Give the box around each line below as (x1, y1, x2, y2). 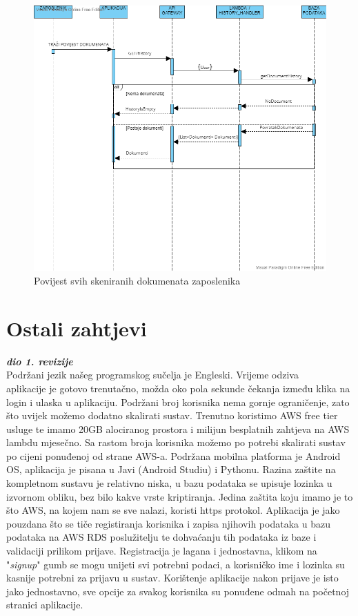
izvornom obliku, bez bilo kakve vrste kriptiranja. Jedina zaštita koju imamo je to (6, 489, 353, 503)
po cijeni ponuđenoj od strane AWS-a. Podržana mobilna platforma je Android (6, 448, 341, 463)
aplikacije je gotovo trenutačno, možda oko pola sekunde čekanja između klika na (6, 381, 350, 395)
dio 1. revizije (6, 354, 73, 368)
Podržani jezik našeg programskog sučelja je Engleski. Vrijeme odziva (6, 367, 299, 382)
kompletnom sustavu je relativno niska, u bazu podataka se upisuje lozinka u (6, 476, 332, 490)
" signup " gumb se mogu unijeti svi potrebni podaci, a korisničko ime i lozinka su (6, 557, 345, 571)
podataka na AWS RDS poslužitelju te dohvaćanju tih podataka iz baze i (6, 530, 317, 544)
